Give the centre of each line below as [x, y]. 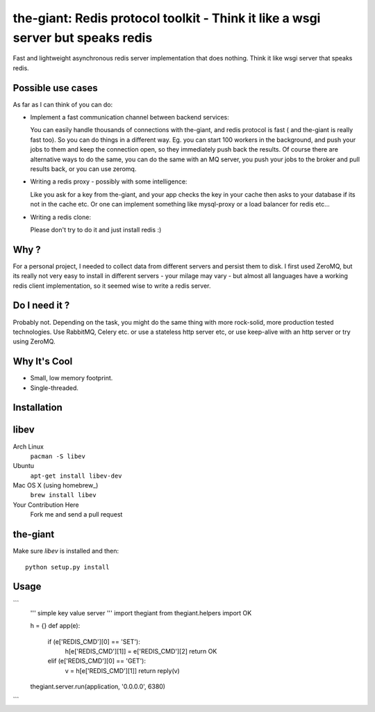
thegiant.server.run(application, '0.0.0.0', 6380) [98, 687]
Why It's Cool [43, 362]
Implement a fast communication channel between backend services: [130, 118]
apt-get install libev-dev [76, 476]
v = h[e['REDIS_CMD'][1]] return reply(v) [122, 670]
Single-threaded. [55, 388]
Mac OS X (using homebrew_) [56, 485]
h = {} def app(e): [55, 626]
